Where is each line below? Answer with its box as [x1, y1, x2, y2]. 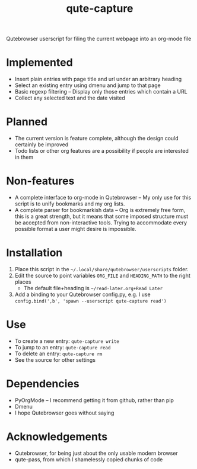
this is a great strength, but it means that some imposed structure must [14, 213, 189, 220]
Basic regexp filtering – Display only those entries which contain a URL [14, 88, 188, 95]
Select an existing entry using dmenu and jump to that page [14, 82, 161, 89]
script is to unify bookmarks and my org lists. [14, 200, 125, 207]
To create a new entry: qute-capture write [14, 337, 120, 345]
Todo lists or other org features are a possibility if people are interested [14, 147, 189, 155]
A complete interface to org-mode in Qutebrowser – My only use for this [14, 194, 192, 201]
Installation [6, 246, 63, 259]
